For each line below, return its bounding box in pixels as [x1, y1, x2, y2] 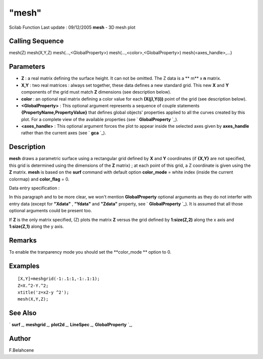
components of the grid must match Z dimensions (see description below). [21, 89, 171, 95]
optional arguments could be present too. [9, 208, 92, 214]
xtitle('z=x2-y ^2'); [18, 290, 69, 295]
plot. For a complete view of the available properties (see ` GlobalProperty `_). [21, 116, 179, 122]
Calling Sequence [9, 37, 64, 45]
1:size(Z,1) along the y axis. [9, 223, 64, 229]
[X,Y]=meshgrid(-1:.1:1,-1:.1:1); [18, 276, 100, 281]
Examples [9, 261, 40, 270]
